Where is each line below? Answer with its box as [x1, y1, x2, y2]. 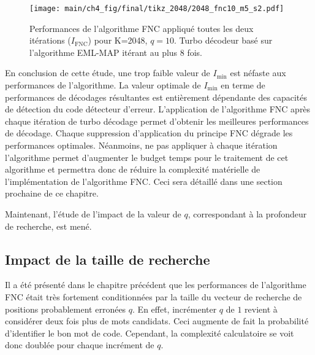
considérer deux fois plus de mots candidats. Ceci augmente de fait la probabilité [5, 314, 309, 327]
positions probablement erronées [5, 302, 126, 315]
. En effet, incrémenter [132, 302, 217, 315]
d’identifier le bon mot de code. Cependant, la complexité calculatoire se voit [5, 326, 294, 339]
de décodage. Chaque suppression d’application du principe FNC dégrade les [5, 127, 293, 139]
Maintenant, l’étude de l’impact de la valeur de [5, 207, 181, 220]
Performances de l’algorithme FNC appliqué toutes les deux [29, 21, 254, 34]
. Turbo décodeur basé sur [174, 34, 273, 47]
